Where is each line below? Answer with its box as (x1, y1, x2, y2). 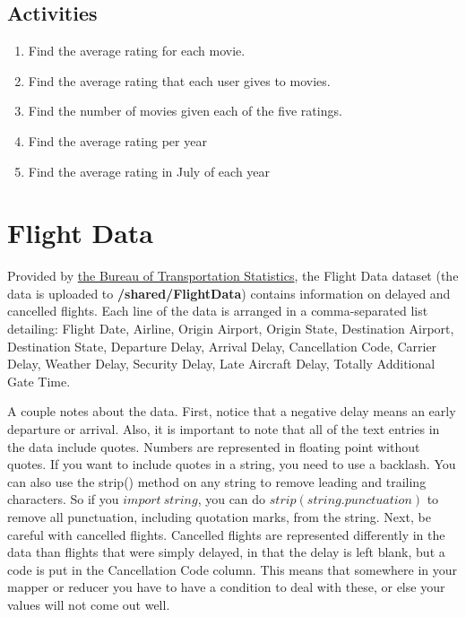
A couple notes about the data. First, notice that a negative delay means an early (7, 402, 456, 421)
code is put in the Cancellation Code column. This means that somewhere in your (7, 560, 458, 578)
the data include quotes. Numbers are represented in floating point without (7, 437, 420, 456)
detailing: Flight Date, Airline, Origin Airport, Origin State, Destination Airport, (7, 319, 454, 338)
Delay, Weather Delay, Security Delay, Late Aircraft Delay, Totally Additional (7, 354, 436, 373)
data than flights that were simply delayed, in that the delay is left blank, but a (7, 543, 445, 561)
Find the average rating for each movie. (28, 41, 246, 60)
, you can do (197, 490, 266, 508)
